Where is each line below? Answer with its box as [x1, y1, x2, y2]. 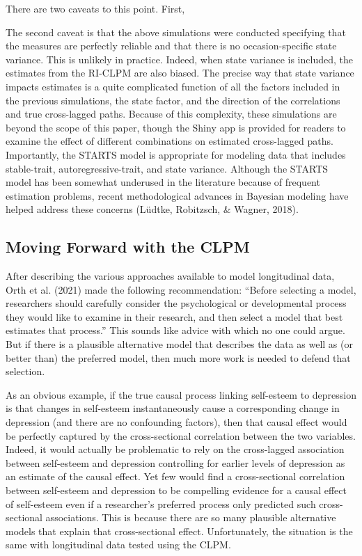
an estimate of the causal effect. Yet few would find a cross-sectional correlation [6, 469, 345, 484]
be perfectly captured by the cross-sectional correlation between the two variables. [6, 428, 356, 443]
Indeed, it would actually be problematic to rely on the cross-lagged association [6, 442, 345, 456]
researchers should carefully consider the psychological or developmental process [6, 296, 347, 310]
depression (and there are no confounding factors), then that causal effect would [6, 415, 347, 429]
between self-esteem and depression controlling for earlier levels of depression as [6, 455, 345, 470]
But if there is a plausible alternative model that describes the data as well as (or [6, 337, 353, 351]
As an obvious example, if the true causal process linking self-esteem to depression [6, 387, 356, 402]
